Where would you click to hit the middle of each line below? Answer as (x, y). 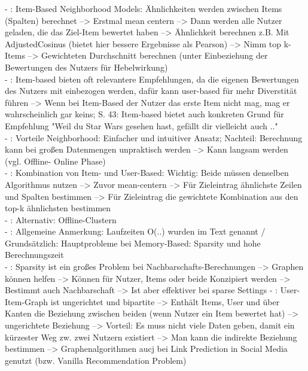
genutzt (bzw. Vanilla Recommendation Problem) (96, 360)
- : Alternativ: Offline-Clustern (61, 219)
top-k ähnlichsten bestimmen (58, 208)
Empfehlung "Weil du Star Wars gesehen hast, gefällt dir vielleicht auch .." (141, 125)
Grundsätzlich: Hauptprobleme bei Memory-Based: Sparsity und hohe (133, 243)
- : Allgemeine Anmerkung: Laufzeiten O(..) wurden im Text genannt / (135, 231)
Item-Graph (27, 301)
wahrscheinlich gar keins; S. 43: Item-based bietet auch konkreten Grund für (144, 114)
